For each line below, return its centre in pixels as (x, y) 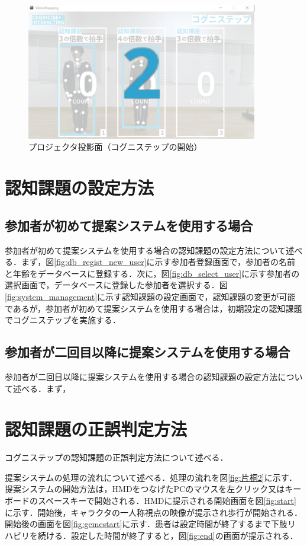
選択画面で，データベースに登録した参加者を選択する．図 (116, 285)
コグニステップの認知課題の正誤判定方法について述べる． (117, 457)
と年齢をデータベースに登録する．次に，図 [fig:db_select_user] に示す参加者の (152, 273)
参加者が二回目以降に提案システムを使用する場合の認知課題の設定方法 (141, 376)
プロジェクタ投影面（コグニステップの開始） (115, 147)
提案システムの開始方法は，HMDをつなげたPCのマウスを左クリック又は (145, 489)
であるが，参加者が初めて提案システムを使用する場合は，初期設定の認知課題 (153, 308)
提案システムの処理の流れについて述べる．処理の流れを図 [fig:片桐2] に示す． (151, 477)
